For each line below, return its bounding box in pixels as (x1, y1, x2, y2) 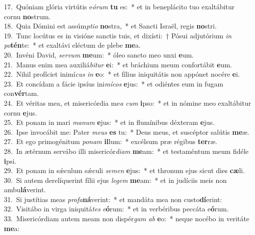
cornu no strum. (4, 11, 51, 21)
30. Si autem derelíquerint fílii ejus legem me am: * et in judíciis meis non (4, 175, 227, 185)
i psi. (4, 155, 17, 166)
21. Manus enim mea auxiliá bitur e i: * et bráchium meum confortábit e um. (4, 59, 232, 69)
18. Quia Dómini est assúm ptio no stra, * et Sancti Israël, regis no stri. (4, 21, 217, 31)
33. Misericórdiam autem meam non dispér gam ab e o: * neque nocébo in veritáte (4, 213, 250, 224)
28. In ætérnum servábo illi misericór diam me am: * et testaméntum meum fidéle (4, 146, 249, 156)
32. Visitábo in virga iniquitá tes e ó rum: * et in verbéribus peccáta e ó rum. (4, 204, 229, 214)
